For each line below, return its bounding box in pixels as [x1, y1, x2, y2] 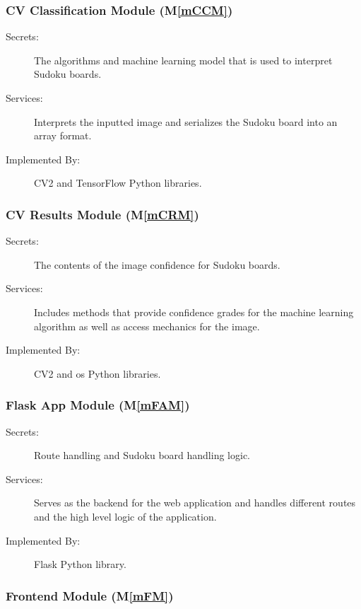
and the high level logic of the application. [34, 509, 217, 523]
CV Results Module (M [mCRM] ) [6, 205, 199, 223]
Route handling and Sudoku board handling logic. [34, 448, 250, 463]
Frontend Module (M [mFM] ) [6, 586, 174, 604]
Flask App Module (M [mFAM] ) [6, 396, 190, 414]
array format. [34, 128, 92, 143]
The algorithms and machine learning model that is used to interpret [34, 52, 333, 67]
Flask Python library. [34, 557, 126, 572]
